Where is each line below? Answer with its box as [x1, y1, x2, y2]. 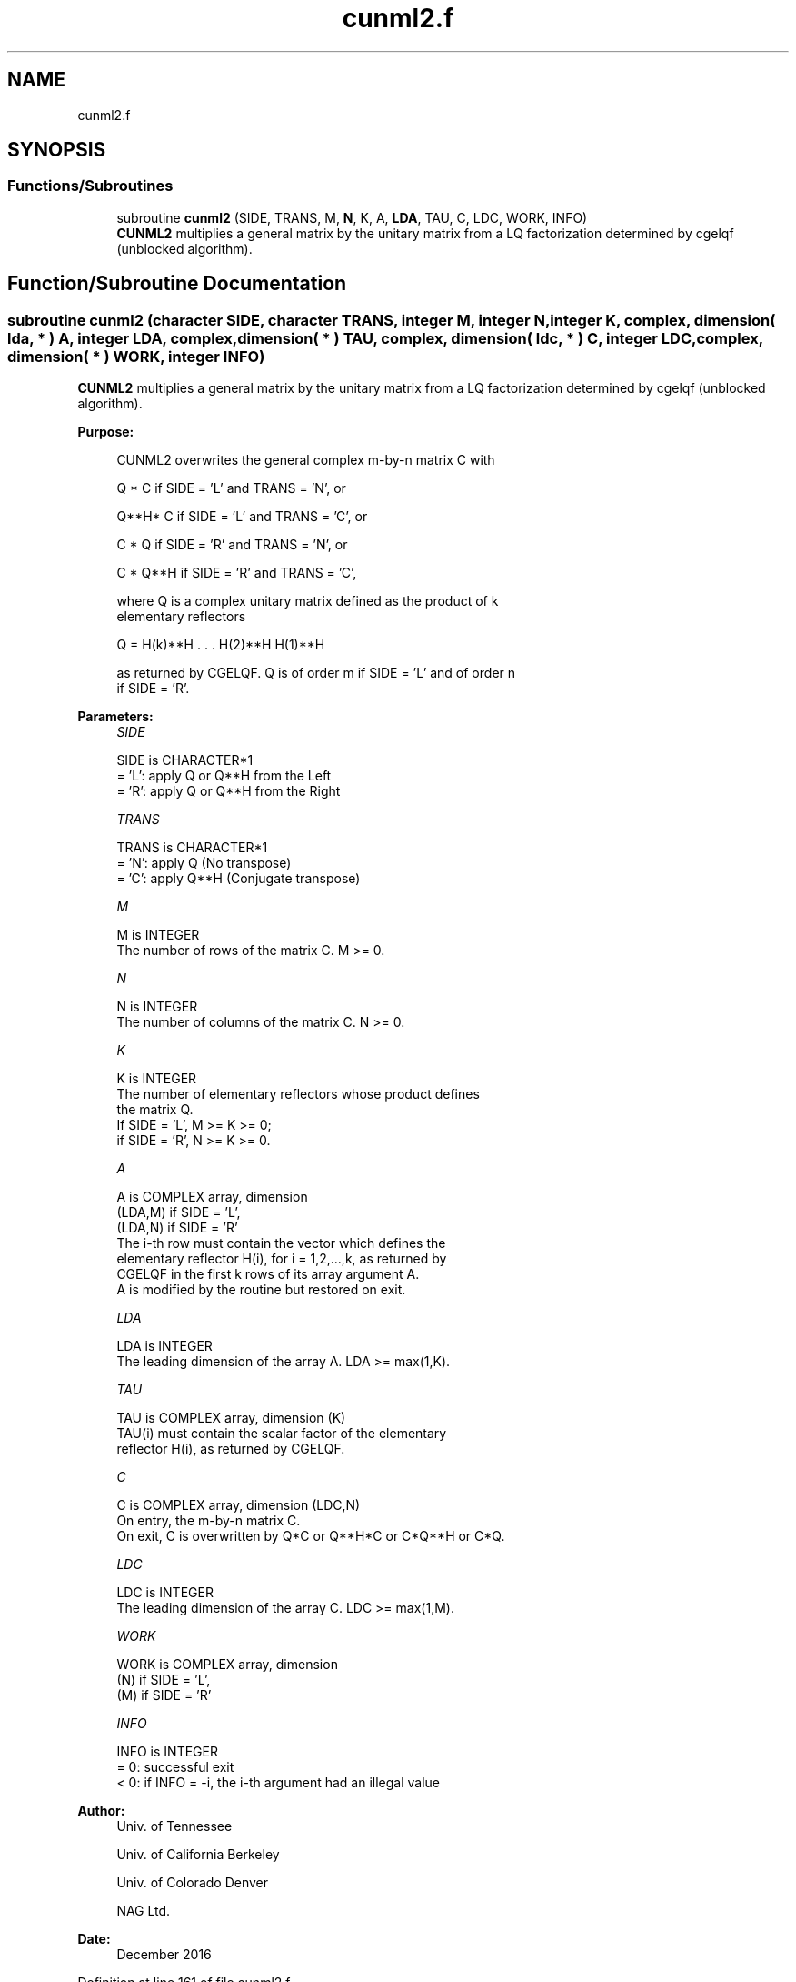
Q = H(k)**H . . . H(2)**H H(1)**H [116, 637, 325, 653]
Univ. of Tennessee [116, 1818, 233, 1835]
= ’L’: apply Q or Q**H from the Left [116, 768, 332, 784]
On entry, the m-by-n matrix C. [116, 1513, 301, 1529]
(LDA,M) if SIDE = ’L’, [116, 1204, 241, 1221]
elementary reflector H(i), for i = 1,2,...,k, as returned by [116, 1251, 447, 1267]
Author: [77, 1803, 125, 1819]
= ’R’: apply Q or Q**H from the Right [116, 783, 341, 800]
